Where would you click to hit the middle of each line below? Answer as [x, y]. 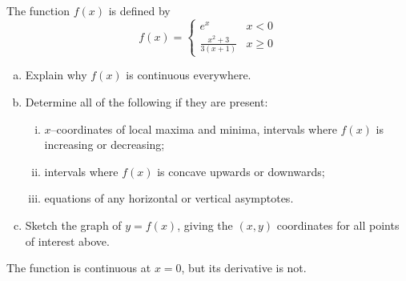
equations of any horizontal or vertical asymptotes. [169, 198]
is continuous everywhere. [189, 75]
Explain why [56, 75]
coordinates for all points [338, 225]
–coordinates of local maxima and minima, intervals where [194, 128]
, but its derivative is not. [244, 268]
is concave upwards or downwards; [241, 171]
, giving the [205, 225]
